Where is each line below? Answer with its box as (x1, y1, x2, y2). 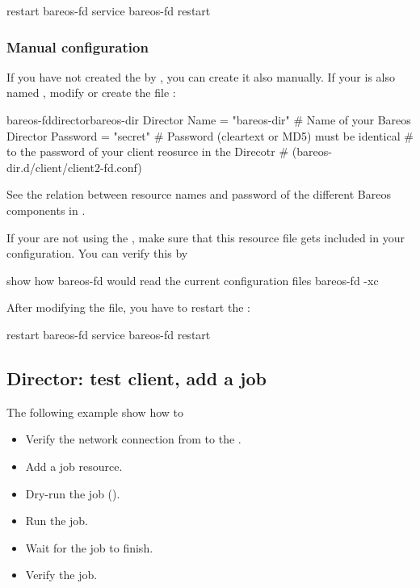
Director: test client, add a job (6, 365, 267, 390)
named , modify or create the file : (6, 84, 176, 101)
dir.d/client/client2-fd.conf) (6, 158, 142, 175)
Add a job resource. (25, 457, 123, 474)
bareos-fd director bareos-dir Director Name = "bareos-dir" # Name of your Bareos (6, 111, 411, 128)
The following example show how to (6, 403, 184, 420)
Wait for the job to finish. (25, 539, 153, 556)
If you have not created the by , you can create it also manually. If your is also (6, 68, 395, 85)
